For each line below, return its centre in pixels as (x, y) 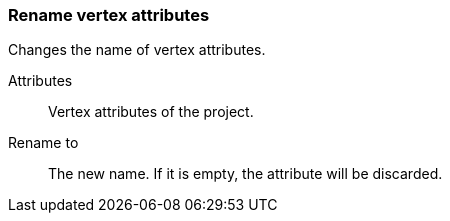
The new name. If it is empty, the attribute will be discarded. (245, 174)
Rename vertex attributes (109, 15)
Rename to (43, 143)
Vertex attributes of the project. (151, 112)
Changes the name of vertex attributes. (137, 50)
